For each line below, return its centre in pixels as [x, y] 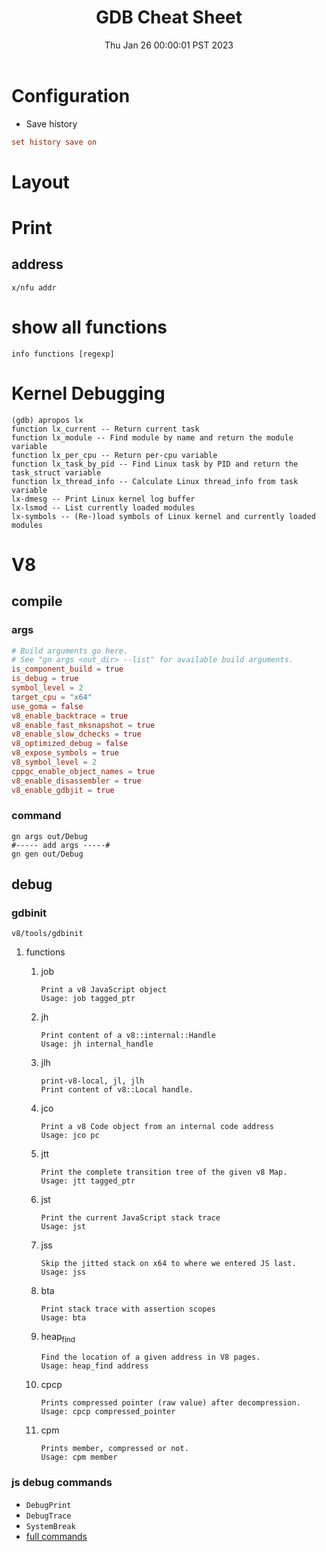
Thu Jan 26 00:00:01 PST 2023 [169, 45]
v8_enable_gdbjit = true [63, 790]
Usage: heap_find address [94, 1366]
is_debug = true [45, 679]
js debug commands [62, 1483]
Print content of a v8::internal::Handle [128, 1036]
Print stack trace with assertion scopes [128, 1309]
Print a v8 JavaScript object [104, 990]
